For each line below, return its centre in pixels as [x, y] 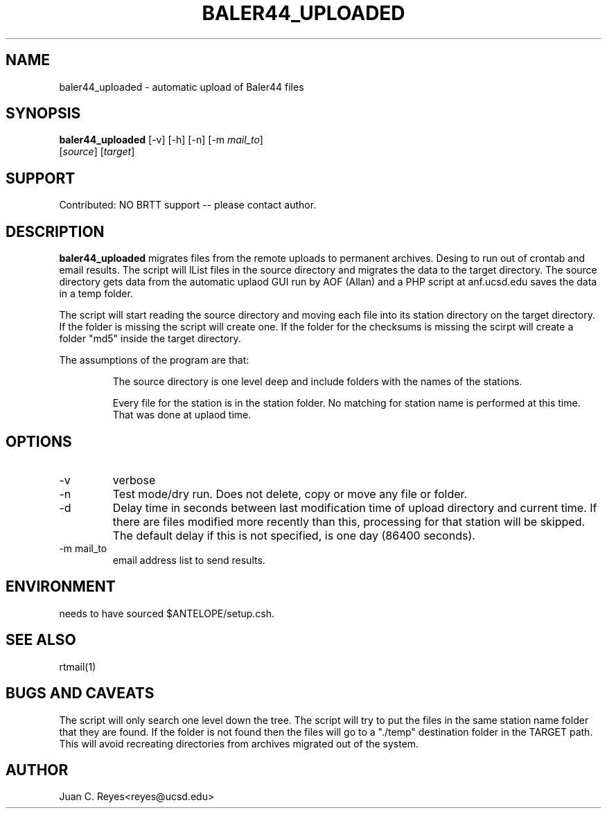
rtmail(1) [78, 666]
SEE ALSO [41, 640]
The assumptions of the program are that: [154, 360]
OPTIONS [39, 441]
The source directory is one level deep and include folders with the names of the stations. [317, 382]
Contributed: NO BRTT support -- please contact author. [188, 205]
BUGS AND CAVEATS [80, 693]
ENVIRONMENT [61, 587]
